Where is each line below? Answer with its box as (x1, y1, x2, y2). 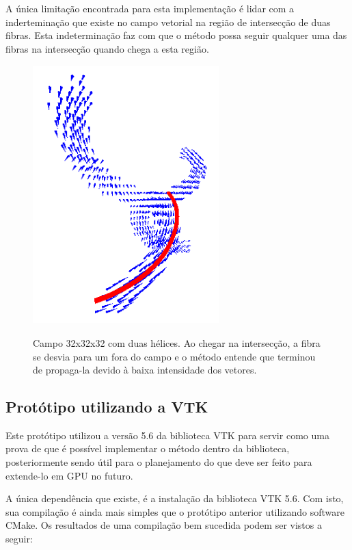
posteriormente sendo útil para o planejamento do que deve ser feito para (5, 455, 312, 469)
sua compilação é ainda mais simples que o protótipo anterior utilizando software (5, 504, 344, 519)
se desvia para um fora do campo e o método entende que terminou (33, 349, 316, 363)
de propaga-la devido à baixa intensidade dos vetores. (33, 363, 257, 377)
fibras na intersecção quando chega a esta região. (5, 41, 209, 55)
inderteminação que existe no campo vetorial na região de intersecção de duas (5, 14, 331, 29)
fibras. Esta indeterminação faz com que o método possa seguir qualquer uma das (5, 28, 347, 42)
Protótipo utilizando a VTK (5, 396, 208, 417)
